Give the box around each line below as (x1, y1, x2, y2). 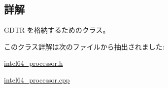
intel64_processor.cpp (4, 74, 70, 85)
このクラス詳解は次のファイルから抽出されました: (4, 41, 165, 51)
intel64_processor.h (4, 58, 63, 68)
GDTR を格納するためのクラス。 (4, 25, 110, 35)
